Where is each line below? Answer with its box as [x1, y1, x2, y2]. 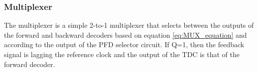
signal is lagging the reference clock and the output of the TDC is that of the [4, 49, 240, 59]
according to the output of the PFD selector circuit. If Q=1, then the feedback [4, 39, 245, 50]
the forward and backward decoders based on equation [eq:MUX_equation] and [4, 29, 247, 40]
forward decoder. [4, 59, 55, 69]
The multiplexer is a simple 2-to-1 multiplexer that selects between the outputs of [4, 20, 254, 30]
